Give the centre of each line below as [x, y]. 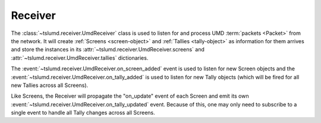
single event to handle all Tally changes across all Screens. [83, 113]
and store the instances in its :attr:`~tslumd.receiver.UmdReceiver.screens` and [108, 50]
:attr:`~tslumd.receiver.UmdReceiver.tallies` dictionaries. [80, 58]
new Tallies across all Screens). [50, 85]
